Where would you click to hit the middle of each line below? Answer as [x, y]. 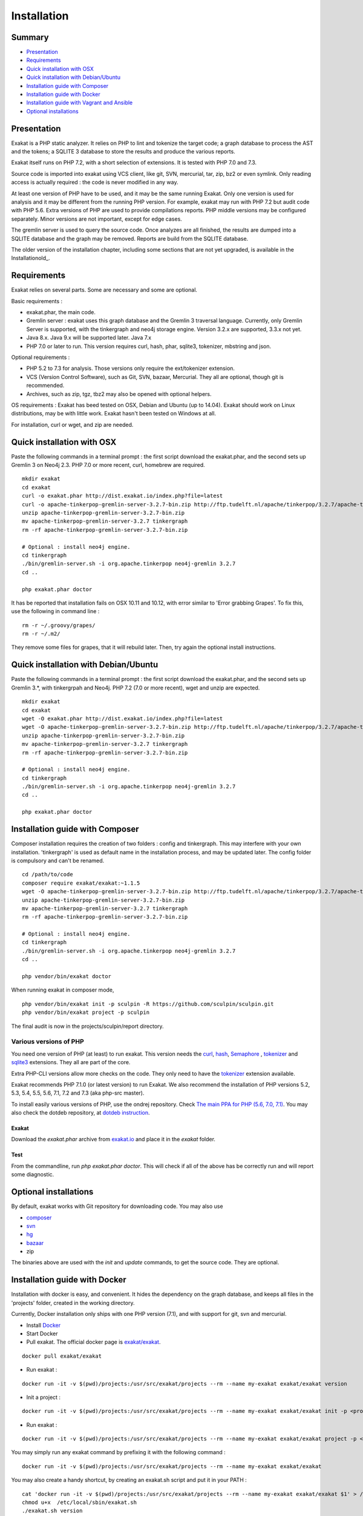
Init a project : [43, 1397]
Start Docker [42, 1333]
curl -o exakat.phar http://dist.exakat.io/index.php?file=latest [123, 496]
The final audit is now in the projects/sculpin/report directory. [87, 1026]
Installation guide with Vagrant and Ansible [80, 102]
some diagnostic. [33, 1175]
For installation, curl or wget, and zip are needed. [72, 424]
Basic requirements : [37, 301]
